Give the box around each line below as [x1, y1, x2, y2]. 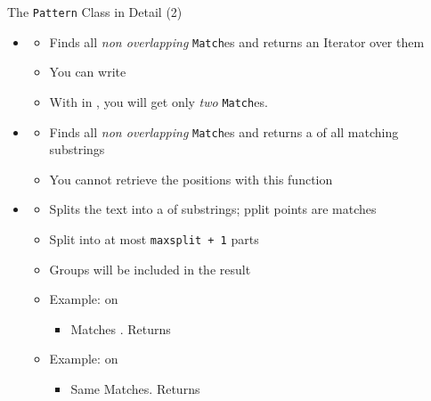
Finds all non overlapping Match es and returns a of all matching [49, 122, 399, 141]
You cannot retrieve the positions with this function [49, 169, 333, 188]
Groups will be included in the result [49, 259, 251, 278]
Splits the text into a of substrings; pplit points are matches [49, 200, 377, 218]
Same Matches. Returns [70, 380, 200, 398]
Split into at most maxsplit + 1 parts [49, 230, 259, 248]
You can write [49, 62, 126, 81]
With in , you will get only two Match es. [49, 92, 268, 110]
